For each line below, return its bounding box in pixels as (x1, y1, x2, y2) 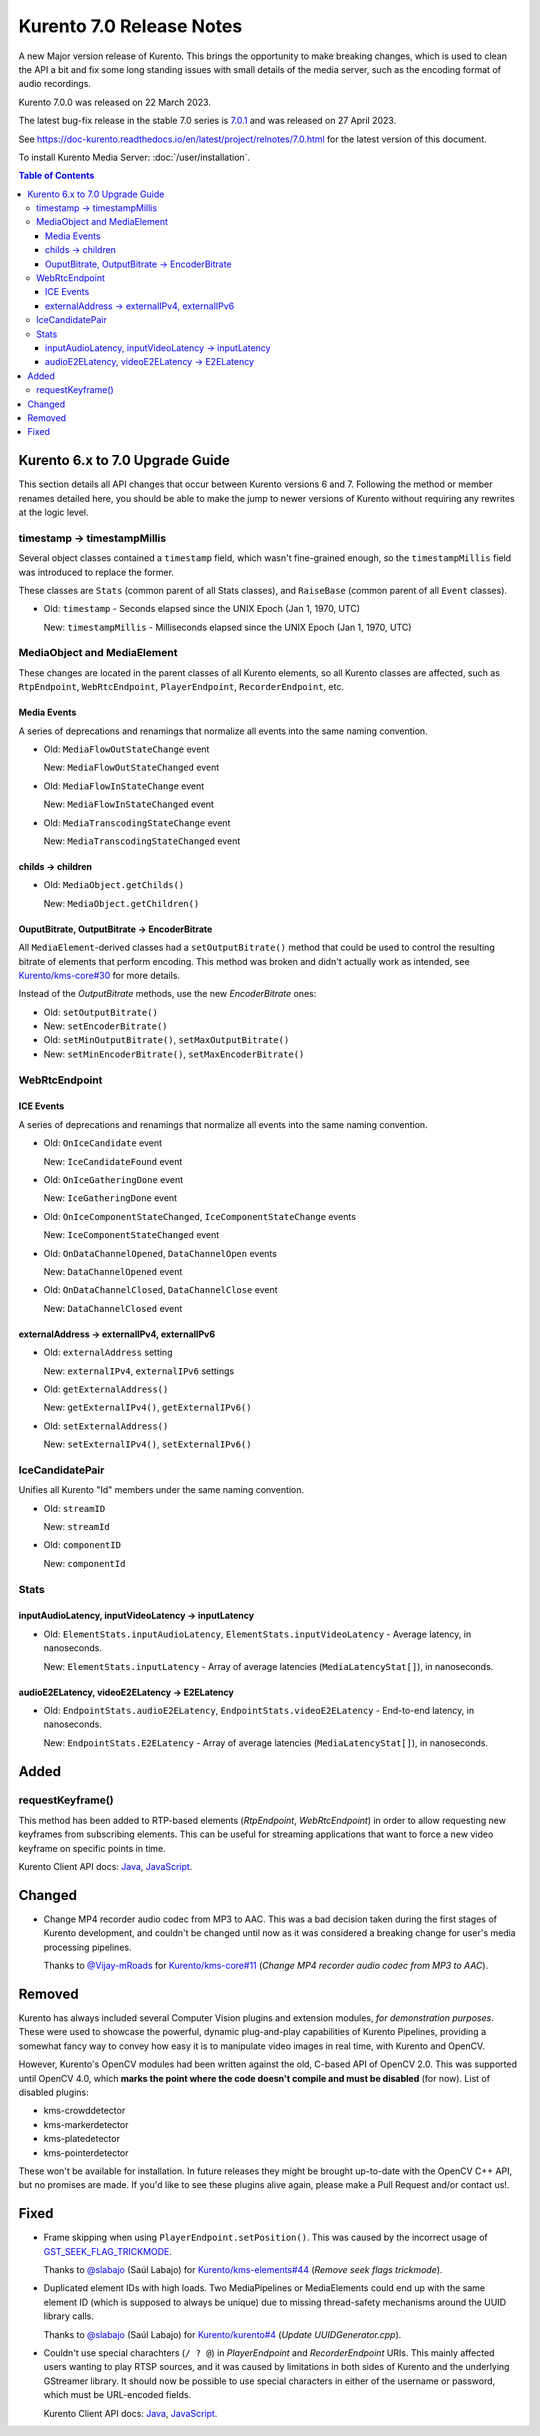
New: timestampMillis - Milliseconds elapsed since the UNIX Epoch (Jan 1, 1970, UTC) (43, 621, 412, 633)
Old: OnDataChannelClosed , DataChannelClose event (43, 1284, 279, 1296)
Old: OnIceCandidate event (43, 1137, 163, 1149)
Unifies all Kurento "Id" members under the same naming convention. (18, 1484, 305, 1496)
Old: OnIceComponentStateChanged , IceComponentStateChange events (43, 1210, 357, 1222)
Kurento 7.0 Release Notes (18, 15, 243, 37)
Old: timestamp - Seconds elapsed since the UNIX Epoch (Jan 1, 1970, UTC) (43, 603, 360, 615)
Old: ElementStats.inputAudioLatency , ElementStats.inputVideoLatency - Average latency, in (43, 1628, 472, 1640)
